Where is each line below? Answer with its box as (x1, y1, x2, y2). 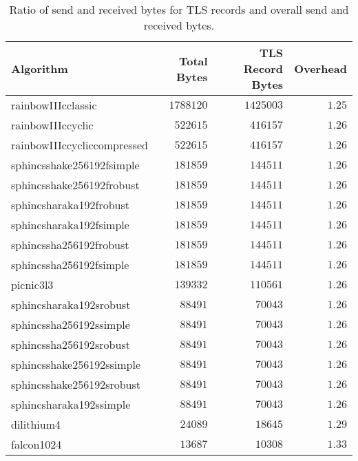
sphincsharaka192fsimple (11, 217, 129, 233)
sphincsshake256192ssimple (11, 356, 140, 372)
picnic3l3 (11, 277, 54, 292)
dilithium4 (11, 416, 61, 432)
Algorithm (11, 61, 68, 76)
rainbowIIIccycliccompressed (11, 137, 148, 153)
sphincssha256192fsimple (11, 257, 129, 272)
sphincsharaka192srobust (11, 297, 131, 312)
